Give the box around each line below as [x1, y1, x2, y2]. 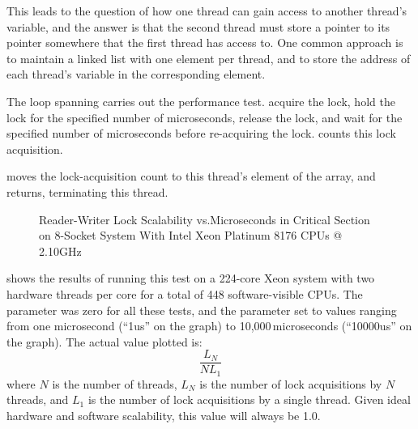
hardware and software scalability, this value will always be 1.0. [6, 406, 321, 423]
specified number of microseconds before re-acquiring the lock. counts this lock [6, 125, 396, 142]
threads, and [6, 391, 69, 408]
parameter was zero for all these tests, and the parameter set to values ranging [6, 301, 397, 318]
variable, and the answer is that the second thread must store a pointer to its [6, 18, 390, 35]
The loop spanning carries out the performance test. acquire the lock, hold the [6, 92, 395, 109]
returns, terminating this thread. [6, 183, 168, 200]
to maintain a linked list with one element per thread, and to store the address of [6, 49, 411, 66]
